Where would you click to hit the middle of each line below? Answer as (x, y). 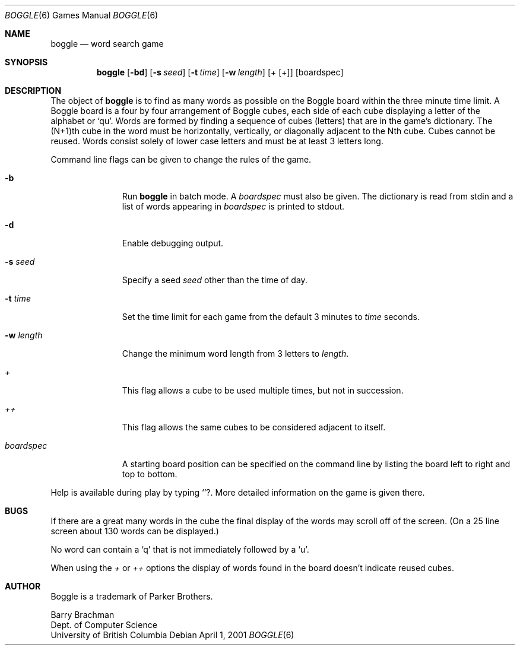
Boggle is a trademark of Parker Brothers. (132, 596)
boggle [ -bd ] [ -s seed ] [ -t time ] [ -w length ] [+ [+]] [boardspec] (220, 72)
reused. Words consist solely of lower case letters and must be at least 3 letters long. (217, 141)
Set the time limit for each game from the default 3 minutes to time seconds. (271, 317)
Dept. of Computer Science (104, 625)
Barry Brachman (83, 615)
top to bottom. (150, 474)
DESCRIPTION (33, 91)
